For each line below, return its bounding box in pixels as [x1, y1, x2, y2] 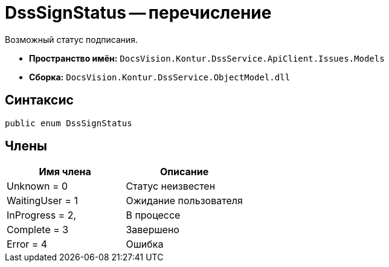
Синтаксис [5, 92, 74, 108]
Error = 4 [7, 238, 48, 251]
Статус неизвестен [126, 180, 216, 193]
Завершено [126, 224, 179, 236]
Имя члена [39, 166, 91, 178]
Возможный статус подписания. [5, 34, 138, 45]
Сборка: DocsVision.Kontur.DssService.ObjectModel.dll [29, 71, 291, 82]
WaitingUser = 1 [7, 195, 78, 207]
